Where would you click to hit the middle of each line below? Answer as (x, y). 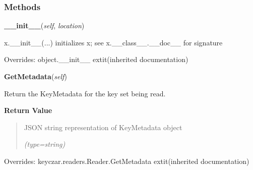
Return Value (28, 110)
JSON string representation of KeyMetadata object (103, 127)
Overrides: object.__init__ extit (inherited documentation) (96, 59)
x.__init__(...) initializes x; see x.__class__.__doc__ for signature (113, 42)
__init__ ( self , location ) (44, 25)
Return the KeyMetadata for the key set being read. (85, 93)
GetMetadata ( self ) (36, 76)
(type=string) (45, 144)
